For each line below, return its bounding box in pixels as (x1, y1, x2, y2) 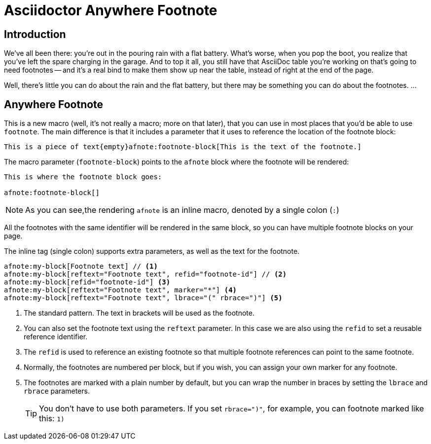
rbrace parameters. (24, 387, 90, 396)
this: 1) (39, 413, 65, 424)
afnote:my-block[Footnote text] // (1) (4, 262, 158, 271)
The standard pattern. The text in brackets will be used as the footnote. (24, 309, 254, 318)
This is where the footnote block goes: (4, 173, 162, 181)
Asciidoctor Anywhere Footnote (4, 2, 217, 19)
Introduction (4, 28, 66, 40)
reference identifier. (24, 332, 88, 341)
